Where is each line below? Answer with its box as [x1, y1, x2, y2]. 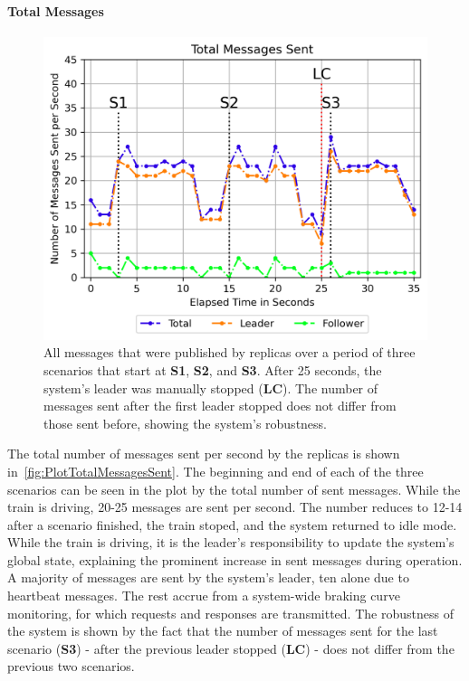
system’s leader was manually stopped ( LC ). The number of [43, 378, 378, 397]
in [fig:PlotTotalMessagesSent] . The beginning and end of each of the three [7, 461, 424, 480]
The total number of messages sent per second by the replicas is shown [7, 444, 400, 463]
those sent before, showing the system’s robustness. [43, 413, 328, 432]
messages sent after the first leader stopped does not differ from [43, 396, 397, 415]
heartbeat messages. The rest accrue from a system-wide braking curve [7, 586, 400, 605]
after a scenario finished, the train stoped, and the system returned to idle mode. [7, 515, 457, 534]
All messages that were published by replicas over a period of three [43, 343, 416, 362]
